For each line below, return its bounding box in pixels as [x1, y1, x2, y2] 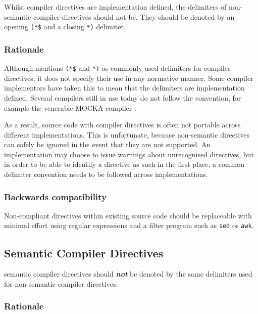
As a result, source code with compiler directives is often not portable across [4, 119, 241, 130]
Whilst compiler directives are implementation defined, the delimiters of [4, 2, 227, 12]
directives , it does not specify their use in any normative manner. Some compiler [4, 72, 253, 83]
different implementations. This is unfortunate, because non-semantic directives [4, 129, 249, 140]
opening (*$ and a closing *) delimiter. [4, 21, 126, 32]
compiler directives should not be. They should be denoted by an [33, 11, 235, 22]
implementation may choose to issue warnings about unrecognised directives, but [4, 149, 254, 159]
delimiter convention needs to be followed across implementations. [4, 169, 208, 180]
